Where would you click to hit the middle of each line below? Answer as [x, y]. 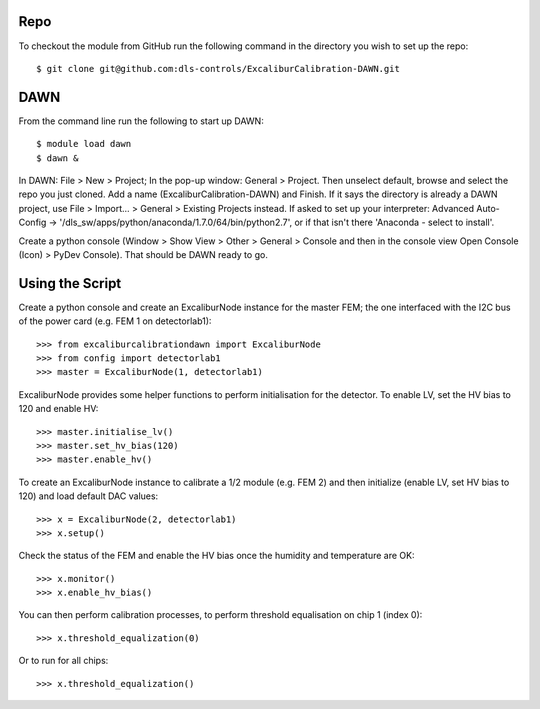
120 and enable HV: [58, 409]
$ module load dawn [84, 144]
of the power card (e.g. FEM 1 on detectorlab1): [115, 321]
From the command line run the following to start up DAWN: [141, 121]
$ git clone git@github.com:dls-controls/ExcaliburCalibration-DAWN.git [218, 68]
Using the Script [70, 283]
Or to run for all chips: [63, 661]
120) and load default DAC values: [88, 496]
